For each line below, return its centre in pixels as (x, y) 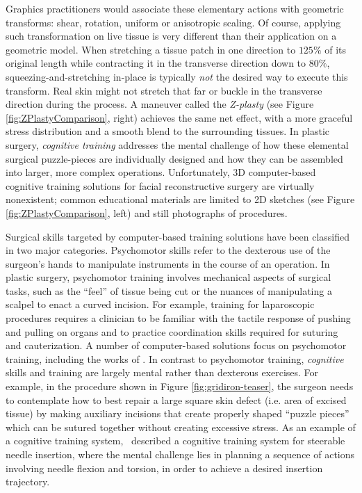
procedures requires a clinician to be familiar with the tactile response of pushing (178, 318)
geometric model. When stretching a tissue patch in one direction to (151, 49)
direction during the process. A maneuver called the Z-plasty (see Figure (160, 104)
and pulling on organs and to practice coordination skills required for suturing (172, 331)
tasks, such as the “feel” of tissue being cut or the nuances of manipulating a (169, 290)
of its (336, 49)
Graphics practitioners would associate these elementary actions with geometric (175, 8)
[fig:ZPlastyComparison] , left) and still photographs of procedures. (147, 212)
